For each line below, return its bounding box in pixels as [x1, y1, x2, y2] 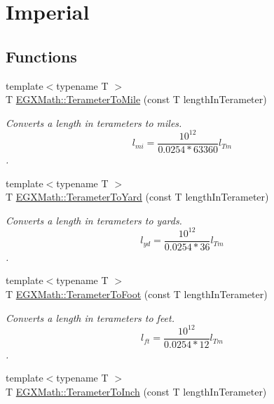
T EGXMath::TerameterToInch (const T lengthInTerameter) [6, 384, 267, 398]
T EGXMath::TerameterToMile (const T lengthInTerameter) [6, 92, 267, 107]
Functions [6, 45, 77, 67]
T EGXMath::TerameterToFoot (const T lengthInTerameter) [6, 287, 268, 302]
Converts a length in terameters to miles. [6, 115, 182, 130]
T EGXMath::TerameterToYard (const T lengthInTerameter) [6, 189, 269, 204]
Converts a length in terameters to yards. [6, 213, 182, 227]
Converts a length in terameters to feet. [6, 310, 174, 325]
